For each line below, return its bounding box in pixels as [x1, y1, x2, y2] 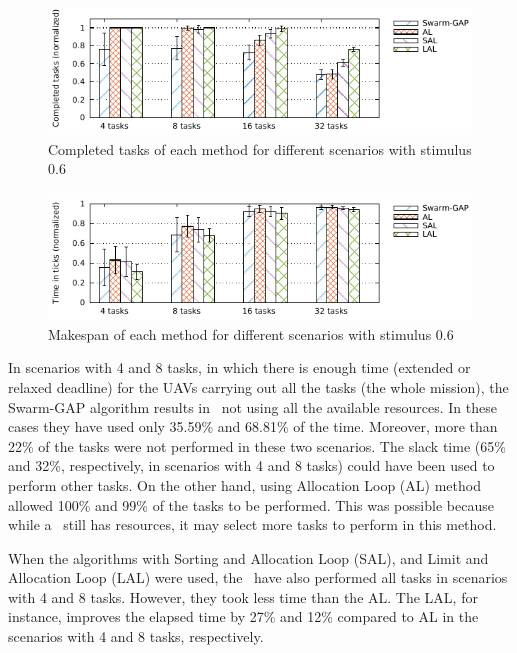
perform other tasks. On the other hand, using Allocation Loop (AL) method [8, 474, 481, 495]
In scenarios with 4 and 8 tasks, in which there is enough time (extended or [8, 357, 471, 378]
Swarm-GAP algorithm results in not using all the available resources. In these [8, 396, 497, 417]
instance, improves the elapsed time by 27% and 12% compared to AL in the [8, 606, 479, 627]
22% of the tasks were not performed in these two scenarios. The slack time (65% [8, 435, 506, 456]
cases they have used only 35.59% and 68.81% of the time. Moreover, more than [8, 416, 498, 437]
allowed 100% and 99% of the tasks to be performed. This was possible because [8, 494, 494, 515]
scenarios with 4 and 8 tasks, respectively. [8, 626, 264, 647]
